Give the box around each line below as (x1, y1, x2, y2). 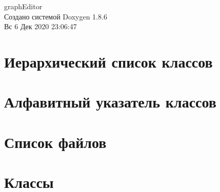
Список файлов (4, 131, 107, 152)
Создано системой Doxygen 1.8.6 (4, 11, 107, 22)
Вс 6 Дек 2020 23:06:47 (4, 21, 77, 32)
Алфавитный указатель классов (4, 91, 216, 112)
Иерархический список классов (4, 51, 213, 72)
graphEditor (4, 1, 43, 11)
